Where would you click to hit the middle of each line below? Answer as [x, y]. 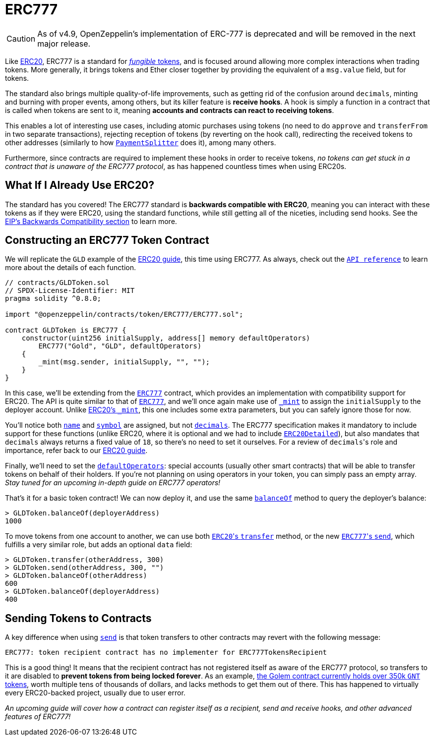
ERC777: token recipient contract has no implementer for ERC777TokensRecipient [166, 653]
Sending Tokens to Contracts [78, 618]
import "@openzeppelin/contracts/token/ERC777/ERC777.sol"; [124, 314]
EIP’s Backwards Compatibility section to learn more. [91, 221]
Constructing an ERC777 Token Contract [107, 240]
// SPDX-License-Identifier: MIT [70, 291]
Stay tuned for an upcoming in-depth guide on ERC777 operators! [113, 483]
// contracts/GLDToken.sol [57, 283]
